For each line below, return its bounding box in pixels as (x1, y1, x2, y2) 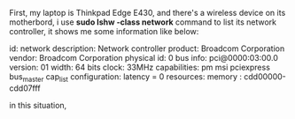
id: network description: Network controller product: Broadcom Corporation (9, 43, 285, 54)
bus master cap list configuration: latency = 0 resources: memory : (9, 71, 242, 84)
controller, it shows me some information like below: (9, 26, 199, 36)
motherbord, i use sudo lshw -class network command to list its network (9, 17, 277, 27)
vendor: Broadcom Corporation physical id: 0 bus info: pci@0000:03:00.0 (9, 53, 279, 63)
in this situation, (9, 100, 67, 110)
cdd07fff (9, 83, 42, 93)
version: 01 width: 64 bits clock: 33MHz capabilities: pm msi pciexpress (9, 62, 270, 72)
